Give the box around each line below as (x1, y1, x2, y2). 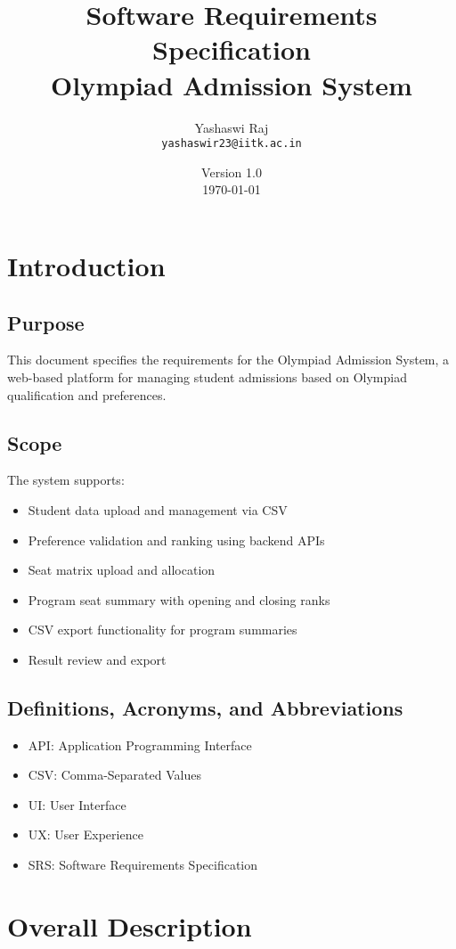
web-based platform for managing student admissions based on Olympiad (7, 367, 407, 386)
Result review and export (28, 650, 167, 668)
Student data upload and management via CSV (28, 500, 288, 519)
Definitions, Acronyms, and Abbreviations (7, 693, 403, 721)
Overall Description (7, 907, 252, 944)
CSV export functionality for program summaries (28, 620, 297, 639)
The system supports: (7, 470, 125, 489)
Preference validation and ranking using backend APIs (28, 530, 325, 549)
